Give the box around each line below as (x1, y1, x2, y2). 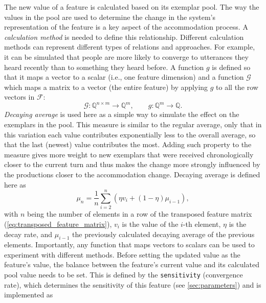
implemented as (4, 289, 53, 300)
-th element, (183, 218, 221, 229)
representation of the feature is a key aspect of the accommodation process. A (4, 21, 248, 32)
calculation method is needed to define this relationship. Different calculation (4, 31, 244, 42)
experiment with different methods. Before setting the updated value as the (4, 249, 240, 260)
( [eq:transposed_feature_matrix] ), (4, 218, 112, 229)
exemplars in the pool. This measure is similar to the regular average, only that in (4, 119, 262, 130)
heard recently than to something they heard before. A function (4, 61, 204, 72)
